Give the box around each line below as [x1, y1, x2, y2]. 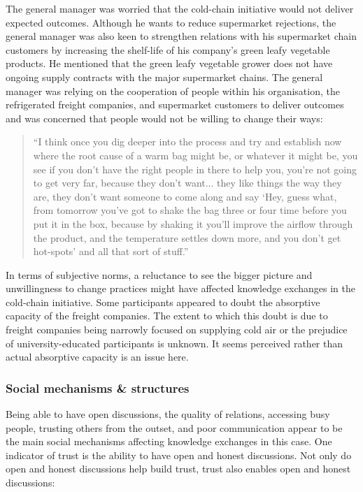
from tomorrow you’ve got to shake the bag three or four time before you [33, 203, 347, 217]
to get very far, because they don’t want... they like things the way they [33, 175, 342, 190]
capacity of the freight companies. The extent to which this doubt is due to [6, 308, 328, 323]
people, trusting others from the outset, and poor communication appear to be [6, 420, 343, 435]
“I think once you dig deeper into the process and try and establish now [33, 134, 342, 149]
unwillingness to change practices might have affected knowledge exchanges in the [6, 281, 356, 296]
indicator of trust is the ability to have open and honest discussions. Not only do [6, 447, 352, 462]
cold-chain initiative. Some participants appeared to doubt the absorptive [6, 294, 320, 309]
